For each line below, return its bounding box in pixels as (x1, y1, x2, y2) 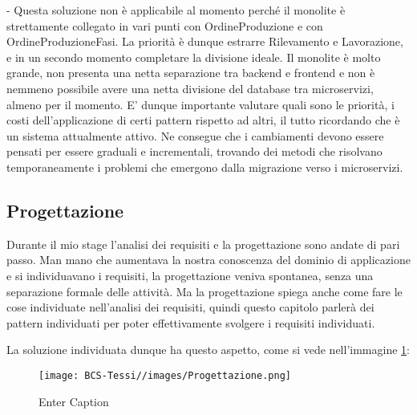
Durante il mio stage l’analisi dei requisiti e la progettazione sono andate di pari (6, 235, 400, 252)
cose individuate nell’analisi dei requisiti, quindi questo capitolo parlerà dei (6, 299, 374, 315)
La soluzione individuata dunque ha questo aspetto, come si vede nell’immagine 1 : (6, 341, 410, 358)
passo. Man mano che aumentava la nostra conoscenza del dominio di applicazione (6, 251, 411, 268)
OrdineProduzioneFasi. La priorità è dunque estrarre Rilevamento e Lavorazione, (6, 33, 403, 50)
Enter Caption (38, 393, 109, 409)
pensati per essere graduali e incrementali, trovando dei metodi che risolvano (6, 143, 383, 160)
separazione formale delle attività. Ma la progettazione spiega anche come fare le (6, 283, 403, 299)
